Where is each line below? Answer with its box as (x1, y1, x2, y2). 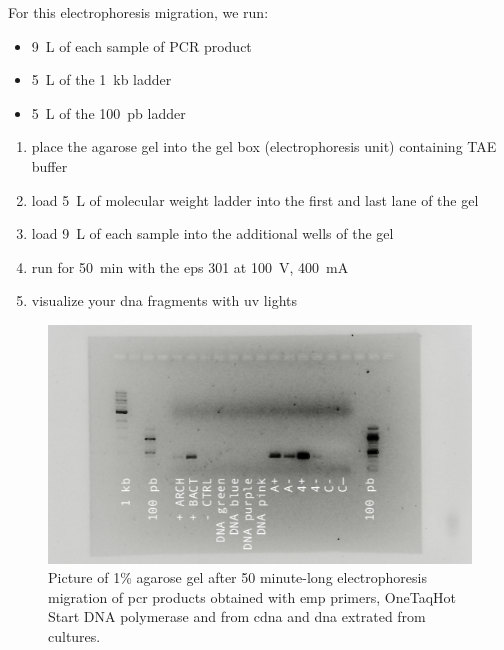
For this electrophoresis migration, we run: (8, 2, 269, 22)
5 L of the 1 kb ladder (31, 69, 172, 90)
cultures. (48, 626, 101, 647)
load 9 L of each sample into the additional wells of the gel (31, 223, 394, 244)
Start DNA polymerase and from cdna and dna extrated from (48, 606, 426, 627)
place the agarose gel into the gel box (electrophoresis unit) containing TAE (31, 136, 497, 157)
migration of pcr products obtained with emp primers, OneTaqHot (48, 586, 456, 607)
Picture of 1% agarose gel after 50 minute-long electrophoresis (48, 567, 427, 588)
